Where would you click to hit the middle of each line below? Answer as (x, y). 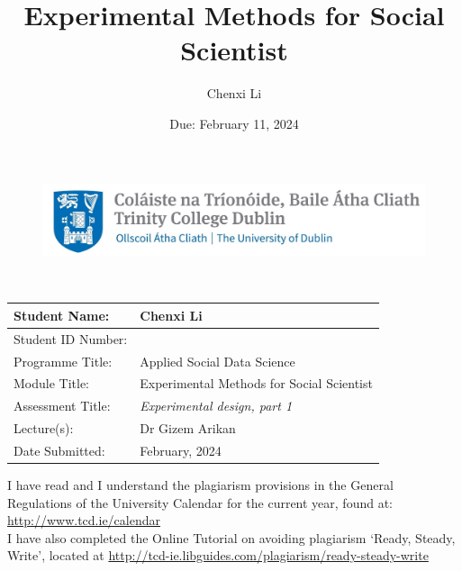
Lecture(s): (44, 428)
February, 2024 (181, 450)
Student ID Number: (71, 338)
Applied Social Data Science (217, 361)
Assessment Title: (62, 406)
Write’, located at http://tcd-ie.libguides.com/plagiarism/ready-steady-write (218, 555)
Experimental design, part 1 (216, 406)
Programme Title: (63, 361)
